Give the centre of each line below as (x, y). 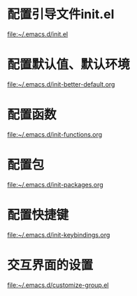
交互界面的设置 (50, 265)
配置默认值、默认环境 (69, 65)
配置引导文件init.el (61, 14)
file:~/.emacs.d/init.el (38, 34)
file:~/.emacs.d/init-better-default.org (61, 84)
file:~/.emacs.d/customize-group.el (58, 285)
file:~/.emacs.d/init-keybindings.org (59, 235)
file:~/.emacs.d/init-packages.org (55, 184)
